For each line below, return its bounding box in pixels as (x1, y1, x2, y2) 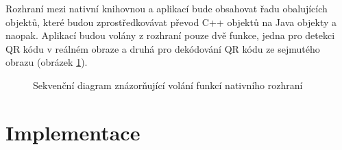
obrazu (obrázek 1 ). (5, 55, 88, 69)
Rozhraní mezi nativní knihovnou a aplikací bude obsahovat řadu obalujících (5, 1, 328, 15)
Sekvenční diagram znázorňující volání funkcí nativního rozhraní (33, 77, 303, 92)
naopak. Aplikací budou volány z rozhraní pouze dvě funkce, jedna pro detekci (5, 28, 335, 42)
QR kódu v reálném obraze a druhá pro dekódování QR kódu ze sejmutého (5, 41, 320, 55)
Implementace (5, 118, 141, 146)
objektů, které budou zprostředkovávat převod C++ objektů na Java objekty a (5, 14, 337, 29)
